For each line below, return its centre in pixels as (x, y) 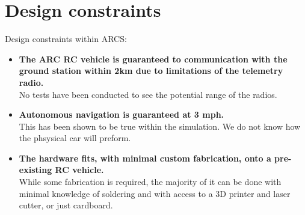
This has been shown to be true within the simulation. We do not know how (160, 126)
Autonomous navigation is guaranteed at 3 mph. (122, 114)
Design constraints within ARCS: (66, 39)
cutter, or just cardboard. (66, 205)
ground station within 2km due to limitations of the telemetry (151, 71)
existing (35, 170)
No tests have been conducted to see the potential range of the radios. (148, 94)
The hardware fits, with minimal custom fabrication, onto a (145, 158)
